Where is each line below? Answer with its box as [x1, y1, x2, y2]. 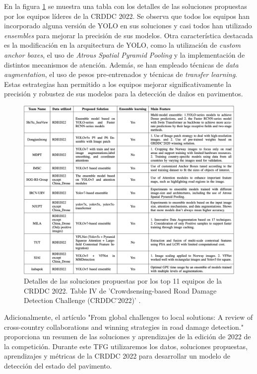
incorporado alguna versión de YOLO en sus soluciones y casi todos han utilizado [4, 20, 252, 31]
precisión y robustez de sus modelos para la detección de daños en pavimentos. [4, 88, 243, 99]
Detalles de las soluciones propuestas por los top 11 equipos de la [24, 276, 222, 286]
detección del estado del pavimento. [4, 360, 112, 371]
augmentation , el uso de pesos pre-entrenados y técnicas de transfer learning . [4, 69, 238, 79]
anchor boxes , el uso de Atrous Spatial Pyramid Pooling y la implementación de [4, 49, 245, 60]
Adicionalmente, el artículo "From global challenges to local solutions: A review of [4, 312, 253, 322]
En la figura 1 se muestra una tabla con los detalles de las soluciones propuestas [4, 1, 247, 11]
